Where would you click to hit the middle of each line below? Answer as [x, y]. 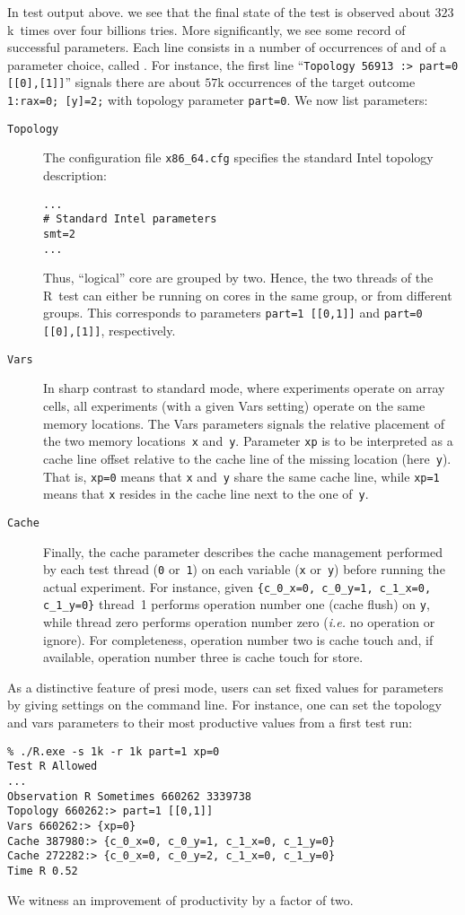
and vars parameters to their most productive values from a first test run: [210, 723]
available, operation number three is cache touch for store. [203, 657]
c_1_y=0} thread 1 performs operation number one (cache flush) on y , [237, 604]
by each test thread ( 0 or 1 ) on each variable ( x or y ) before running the [244, 569]
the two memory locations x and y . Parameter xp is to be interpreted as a [248, 441]
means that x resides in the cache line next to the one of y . [206, 494]
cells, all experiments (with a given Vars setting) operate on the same [234, 406]
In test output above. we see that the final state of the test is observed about [219, 12]
